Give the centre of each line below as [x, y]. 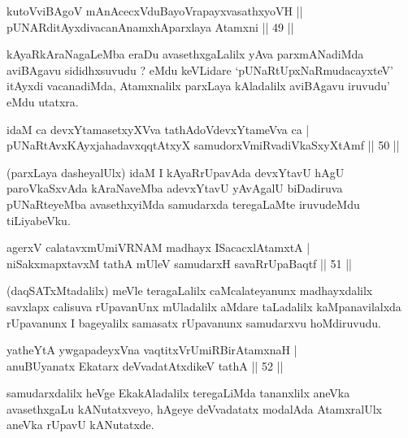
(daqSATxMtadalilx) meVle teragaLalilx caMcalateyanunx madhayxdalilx [190, 291]
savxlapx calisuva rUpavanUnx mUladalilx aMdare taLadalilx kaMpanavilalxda [204, 306]
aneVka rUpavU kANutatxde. [80, 425]
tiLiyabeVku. [39, 220]
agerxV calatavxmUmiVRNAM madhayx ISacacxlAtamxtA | [158, 247]
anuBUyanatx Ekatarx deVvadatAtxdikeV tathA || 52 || [145, 365]
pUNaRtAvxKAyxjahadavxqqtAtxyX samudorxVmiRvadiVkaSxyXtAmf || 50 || [203, 145]
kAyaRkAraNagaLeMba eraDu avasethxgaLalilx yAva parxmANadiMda [185, 54]
